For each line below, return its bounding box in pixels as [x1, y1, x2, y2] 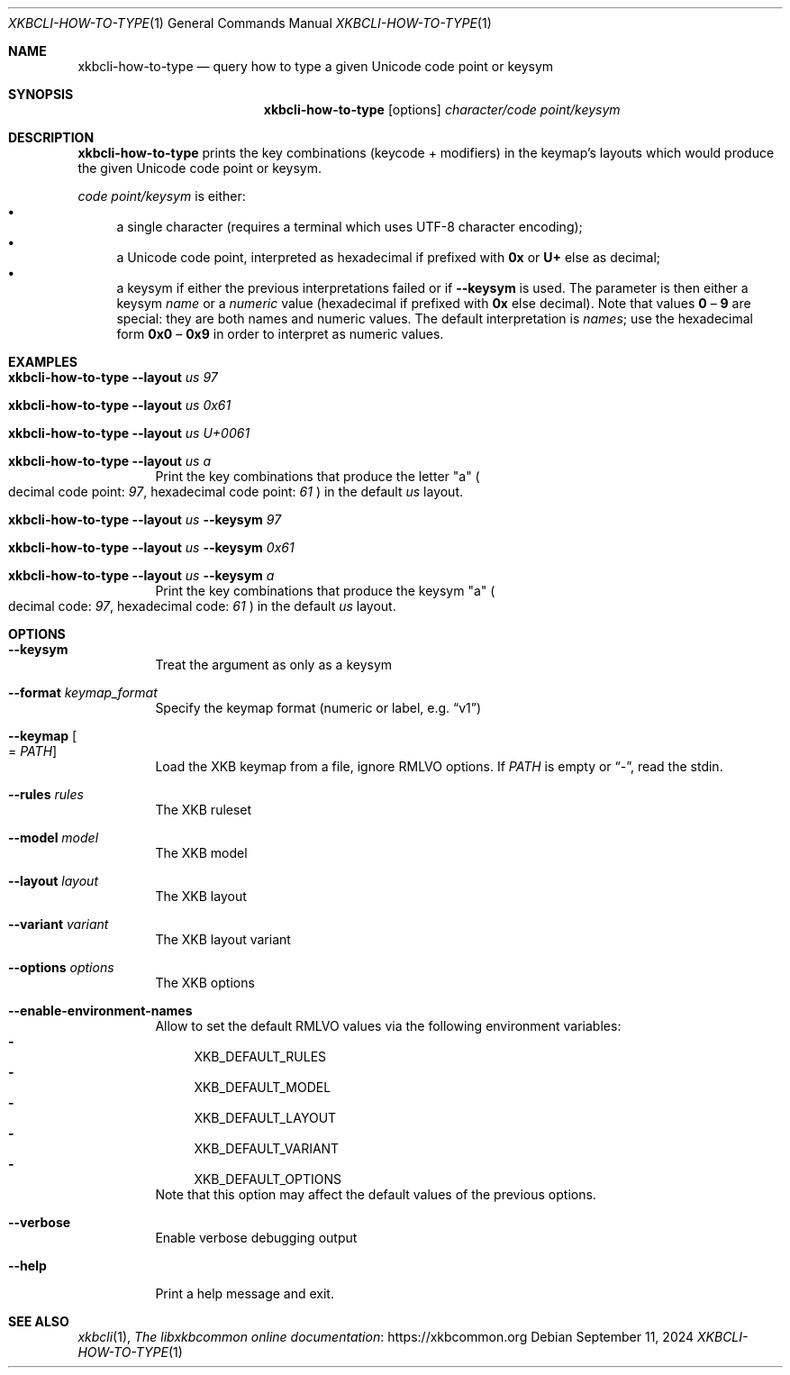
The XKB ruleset [155, 802, 252, 817]
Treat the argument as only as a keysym [155, 657, 393, 672]
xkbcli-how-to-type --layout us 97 [8, 369, 218, 385]
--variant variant [8, 916, 109, 932]
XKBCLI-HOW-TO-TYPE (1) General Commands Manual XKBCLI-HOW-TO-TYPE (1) [8, 15, 492, 31]
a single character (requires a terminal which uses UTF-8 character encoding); [116, 219, 583, 234]
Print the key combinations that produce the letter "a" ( [155, 469, 480, 484]
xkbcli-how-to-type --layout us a [8, 453, 211, 469]
